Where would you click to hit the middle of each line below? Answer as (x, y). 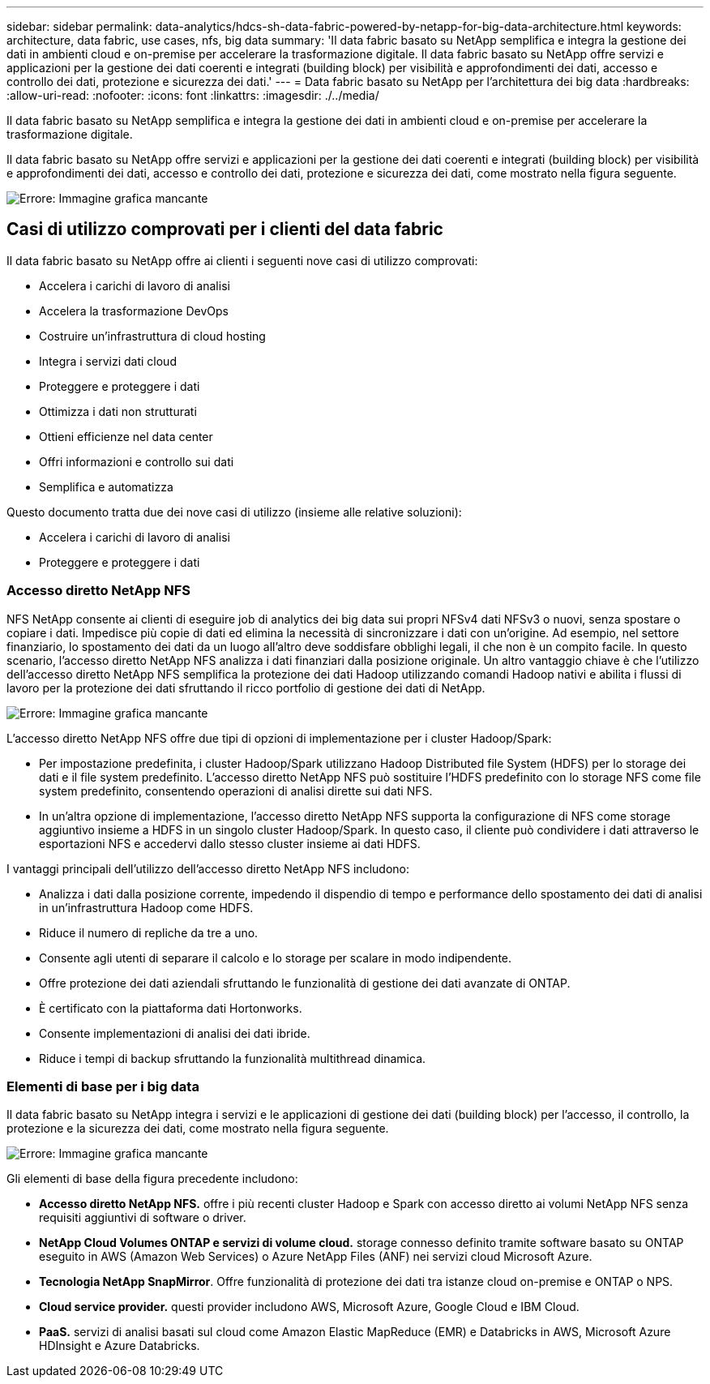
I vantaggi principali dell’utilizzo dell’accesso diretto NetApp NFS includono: (208, 868)
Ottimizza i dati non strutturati (118, 411)
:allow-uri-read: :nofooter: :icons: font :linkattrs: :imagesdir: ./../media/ (193, 95)
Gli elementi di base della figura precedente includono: (152, 1179)
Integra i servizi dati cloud (108, 361)
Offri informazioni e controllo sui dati (137, 461)
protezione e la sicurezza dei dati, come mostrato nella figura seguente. (198, 1129)
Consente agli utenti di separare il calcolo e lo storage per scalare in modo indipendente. (276, 958)
